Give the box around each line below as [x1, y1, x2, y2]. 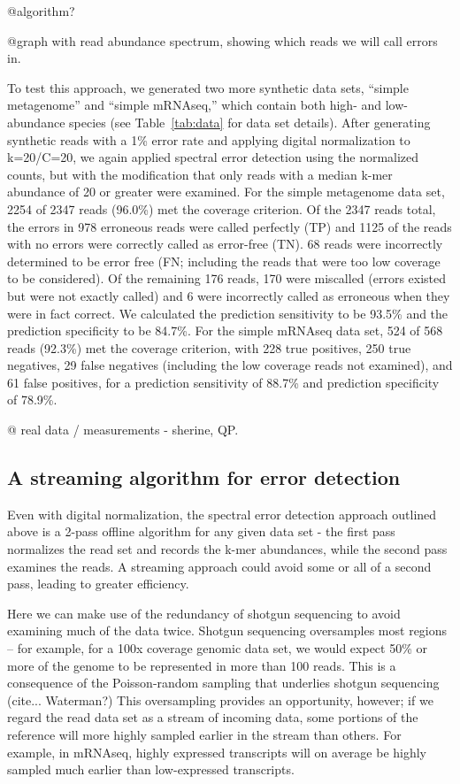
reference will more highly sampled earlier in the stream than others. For [7, 725, 402, 743]
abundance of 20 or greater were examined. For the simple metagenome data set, [7, 182, 445, 201]
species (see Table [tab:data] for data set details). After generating [69, 112, 431, 131]
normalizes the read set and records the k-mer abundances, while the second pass [7, 540, 448, 558]
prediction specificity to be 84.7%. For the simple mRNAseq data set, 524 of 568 [7, 321, 443, 340]
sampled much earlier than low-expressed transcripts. [7, 760, 295, 779]
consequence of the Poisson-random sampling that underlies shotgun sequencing [7, 673, 440, 692]
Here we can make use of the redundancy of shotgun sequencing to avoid [7, 603, 401, 622]
